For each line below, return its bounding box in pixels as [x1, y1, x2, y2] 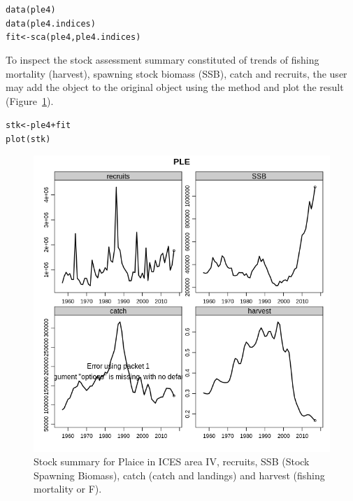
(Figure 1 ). [6, 93, 54, 108]
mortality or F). [34, 481, 102, 496]
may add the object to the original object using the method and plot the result [6, 80, 344, 94]
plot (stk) [6, 134, 51, 144]
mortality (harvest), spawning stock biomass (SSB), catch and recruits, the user [6, 66, 347, 80]
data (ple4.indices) [6, 18, 96, 29]
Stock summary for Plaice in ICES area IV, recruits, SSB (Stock [34, 454, 310, 469]
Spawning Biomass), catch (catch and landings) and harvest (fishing [34, 467, 325, 482]
